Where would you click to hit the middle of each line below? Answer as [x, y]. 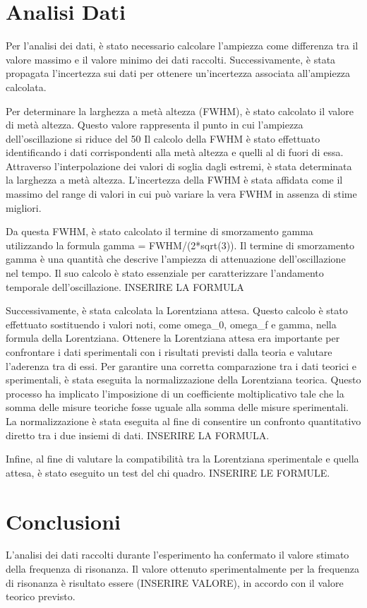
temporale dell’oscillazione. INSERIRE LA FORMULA [125, 286]
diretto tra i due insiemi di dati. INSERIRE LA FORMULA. [138, 435]
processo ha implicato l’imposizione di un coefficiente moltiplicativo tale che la [175, 393]
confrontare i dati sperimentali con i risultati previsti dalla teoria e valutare [169, 352]
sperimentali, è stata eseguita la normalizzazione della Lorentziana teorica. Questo [183, 380]
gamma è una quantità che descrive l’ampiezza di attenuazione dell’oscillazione [176, 259]
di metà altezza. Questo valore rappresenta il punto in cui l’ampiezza [155, 125]
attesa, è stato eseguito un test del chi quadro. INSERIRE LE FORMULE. [168, 472]
